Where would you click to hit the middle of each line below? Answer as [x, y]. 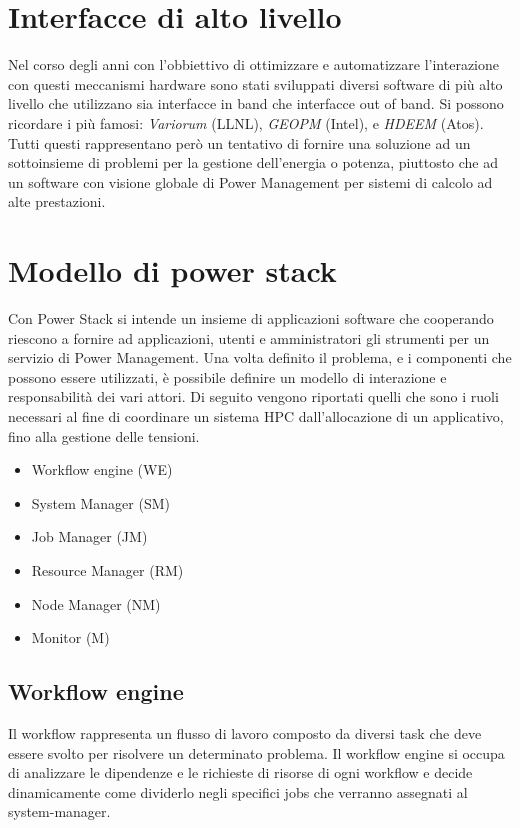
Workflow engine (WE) [102, 469]
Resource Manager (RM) [107, 569]
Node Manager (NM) [96, 603]
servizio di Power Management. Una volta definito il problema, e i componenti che [260, 357]
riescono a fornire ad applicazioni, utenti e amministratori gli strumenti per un [249, 337]
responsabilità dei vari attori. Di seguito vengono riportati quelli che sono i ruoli [253, 396]
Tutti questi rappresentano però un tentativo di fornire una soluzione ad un [239, 142]
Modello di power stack [172, 270]
